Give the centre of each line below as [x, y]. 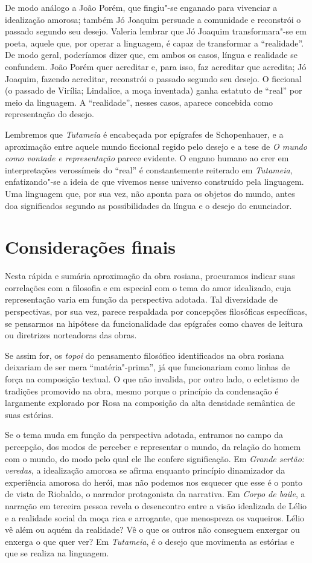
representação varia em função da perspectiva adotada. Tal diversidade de [141, 299]
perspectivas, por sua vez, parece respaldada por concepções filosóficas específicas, [156, 311]
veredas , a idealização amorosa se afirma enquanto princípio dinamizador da [145, 470]
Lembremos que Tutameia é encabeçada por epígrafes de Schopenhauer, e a [144, 134]
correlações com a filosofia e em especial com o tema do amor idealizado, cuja [148, 287]
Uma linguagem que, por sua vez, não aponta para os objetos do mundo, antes [150, 193]
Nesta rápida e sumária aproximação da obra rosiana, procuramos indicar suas [150, 276]
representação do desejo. [49, 114]
